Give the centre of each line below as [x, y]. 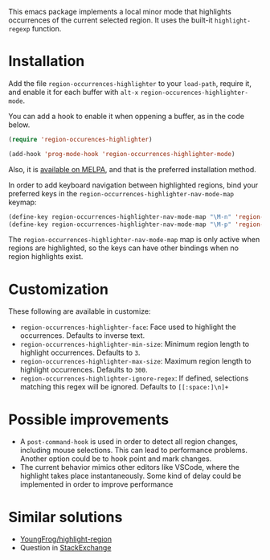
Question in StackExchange [65, 548]
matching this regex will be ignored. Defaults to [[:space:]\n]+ [124, 387]
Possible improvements [89, 420]
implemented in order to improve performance [96, 484]
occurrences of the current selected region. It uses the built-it [110, 20]
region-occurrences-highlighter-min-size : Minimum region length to [135, 344]
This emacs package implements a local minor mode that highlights [120, 12]
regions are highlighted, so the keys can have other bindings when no [124, 248]
